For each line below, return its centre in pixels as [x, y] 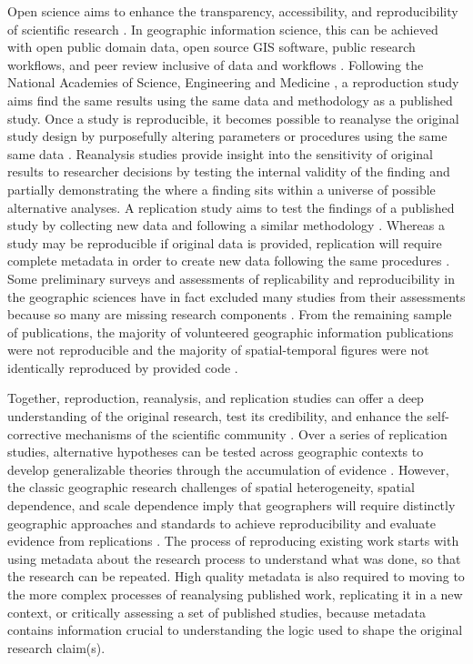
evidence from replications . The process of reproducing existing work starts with [233, 541]
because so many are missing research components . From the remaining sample [230, 314]
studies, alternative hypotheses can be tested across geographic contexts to [216, 452]
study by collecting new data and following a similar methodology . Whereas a [226, 225]
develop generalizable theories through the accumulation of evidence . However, [228, 469]
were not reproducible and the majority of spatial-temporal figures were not [218, 350]
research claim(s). [56, 647]
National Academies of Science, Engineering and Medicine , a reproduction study [233, 82]
